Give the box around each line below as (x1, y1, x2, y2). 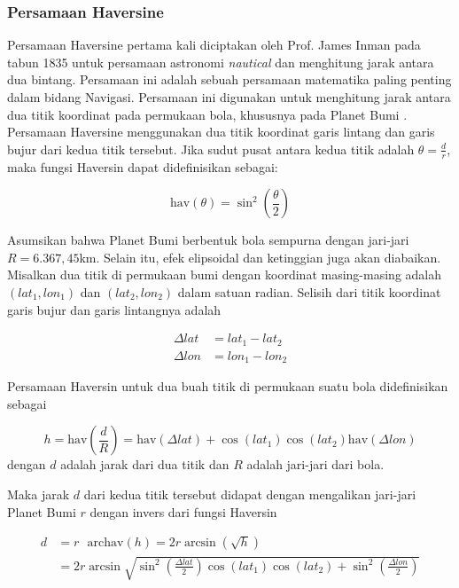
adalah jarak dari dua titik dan (60, 455, 229, 474)
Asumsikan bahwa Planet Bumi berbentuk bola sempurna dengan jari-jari (7, 231, 409, 249)
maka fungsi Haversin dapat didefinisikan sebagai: (7, 157, 278, 176)
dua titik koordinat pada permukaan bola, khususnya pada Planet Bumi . (7, 105, 408, 123)
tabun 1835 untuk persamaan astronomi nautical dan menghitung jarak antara (7, 52, 434, 71)
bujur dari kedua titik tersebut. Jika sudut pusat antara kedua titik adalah (7, 139, 415, 158)
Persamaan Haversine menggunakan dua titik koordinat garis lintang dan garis (7, 122, 435, 141)
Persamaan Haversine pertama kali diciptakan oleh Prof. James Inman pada (7, 35, 421, 54)
